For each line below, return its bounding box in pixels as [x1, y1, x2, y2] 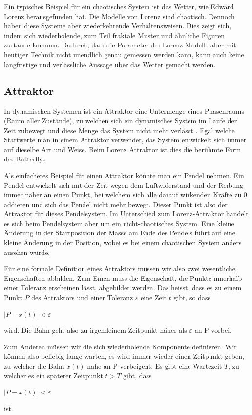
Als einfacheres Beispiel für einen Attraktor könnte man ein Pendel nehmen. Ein [4, 170, 244, 180]
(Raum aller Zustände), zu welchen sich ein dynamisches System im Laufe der [4, 115, 237, 125]
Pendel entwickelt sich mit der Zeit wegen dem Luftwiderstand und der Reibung [4, 180, 244, 190]
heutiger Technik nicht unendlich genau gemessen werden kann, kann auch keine [4, 49, 244, 59]
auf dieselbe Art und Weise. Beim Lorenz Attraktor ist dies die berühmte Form [4, 144, 241, 154]
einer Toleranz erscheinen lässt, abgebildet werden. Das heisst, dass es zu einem [4, 282, 242, 293]
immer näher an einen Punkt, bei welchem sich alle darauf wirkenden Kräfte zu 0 [4, 189, 247, 200]
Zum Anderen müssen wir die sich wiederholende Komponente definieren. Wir [4, 341, 237, 351]
